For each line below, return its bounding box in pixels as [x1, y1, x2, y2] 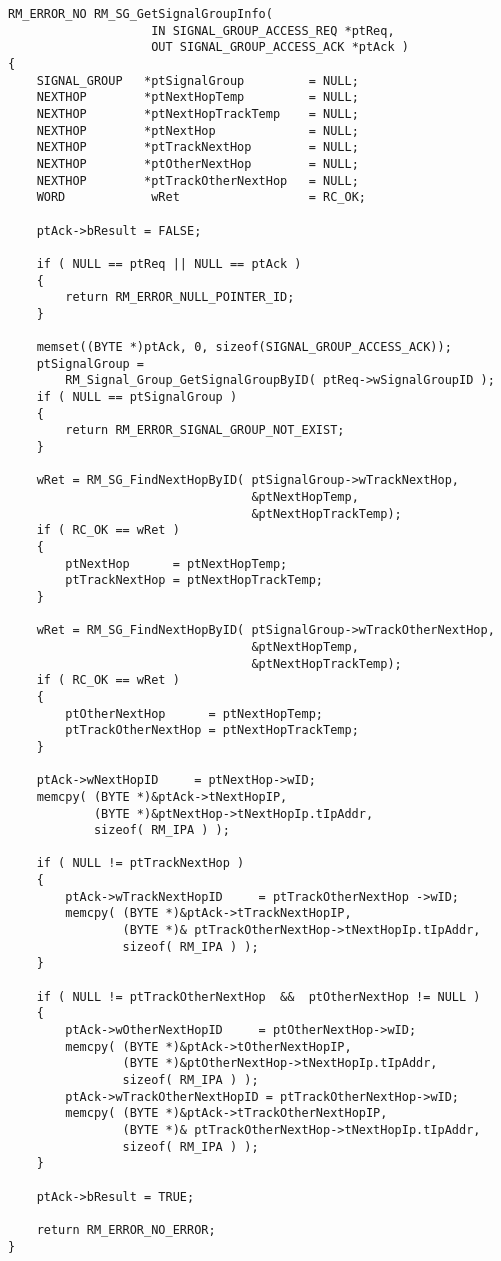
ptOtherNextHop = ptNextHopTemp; [65, 706, 323, 721]
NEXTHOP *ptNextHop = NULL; [36, 123, 359, 138]
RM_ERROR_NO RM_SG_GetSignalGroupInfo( [8, 7, 273, 21]
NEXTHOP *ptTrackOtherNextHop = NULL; [36, 173, 359, 188]
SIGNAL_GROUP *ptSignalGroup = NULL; [36, 73, 359, 88]
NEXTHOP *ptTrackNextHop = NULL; [36, 140, 359, 155]
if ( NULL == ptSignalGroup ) [36, 390, 238, 405]
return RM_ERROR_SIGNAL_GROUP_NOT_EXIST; [65, 423, 345, 438]
